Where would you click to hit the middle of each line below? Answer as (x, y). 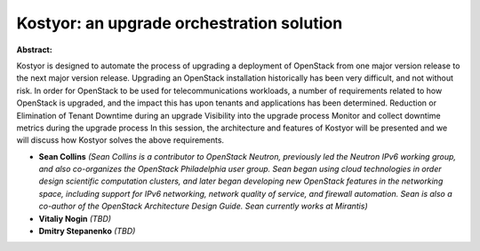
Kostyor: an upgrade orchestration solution (180, 23)
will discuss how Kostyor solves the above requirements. (120, 140)
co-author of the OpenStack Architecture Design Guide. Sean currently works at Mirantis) (203, 206)
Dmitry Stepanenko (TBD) (87, 231)
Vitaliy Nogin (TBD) (75, 218)
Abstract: (34, 50)
